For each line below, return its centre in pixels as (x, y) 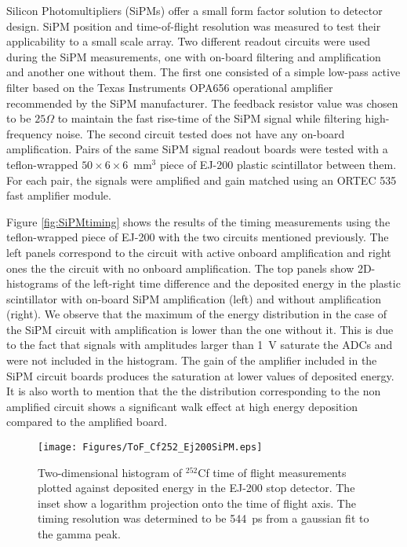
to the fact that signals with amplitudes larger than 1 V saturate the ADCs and (200, 345)
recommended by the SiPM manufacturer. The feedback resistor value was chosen (202, 103)
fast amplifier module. (59, 195)
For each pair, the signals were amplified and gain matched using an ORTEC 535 (202, 180)
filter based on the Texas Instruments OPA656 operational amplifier (170, 87)
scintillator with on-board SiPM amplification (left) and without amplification (194, 298)
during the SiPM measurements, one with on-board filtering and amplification (194, 56)
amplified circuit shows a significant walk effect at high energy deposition (182, 406)
